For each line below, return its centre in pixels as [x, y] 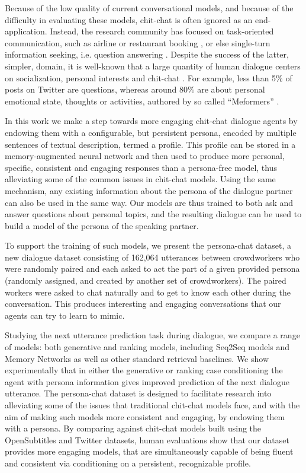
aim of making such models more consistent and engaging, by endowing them [145, 416]
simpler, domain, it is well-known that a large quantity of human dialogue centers [153, 66]
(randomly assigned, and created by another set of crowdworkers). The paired [146, 280]
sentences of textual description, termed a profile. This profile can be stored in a [150, 144]
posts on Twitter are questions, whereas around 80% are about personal [135, 89]
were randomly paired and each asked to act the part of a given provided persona [152, 269]
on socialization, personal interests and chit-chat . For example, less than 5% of [149, 77]
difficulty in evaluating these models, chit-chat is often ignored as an [129, 19]
